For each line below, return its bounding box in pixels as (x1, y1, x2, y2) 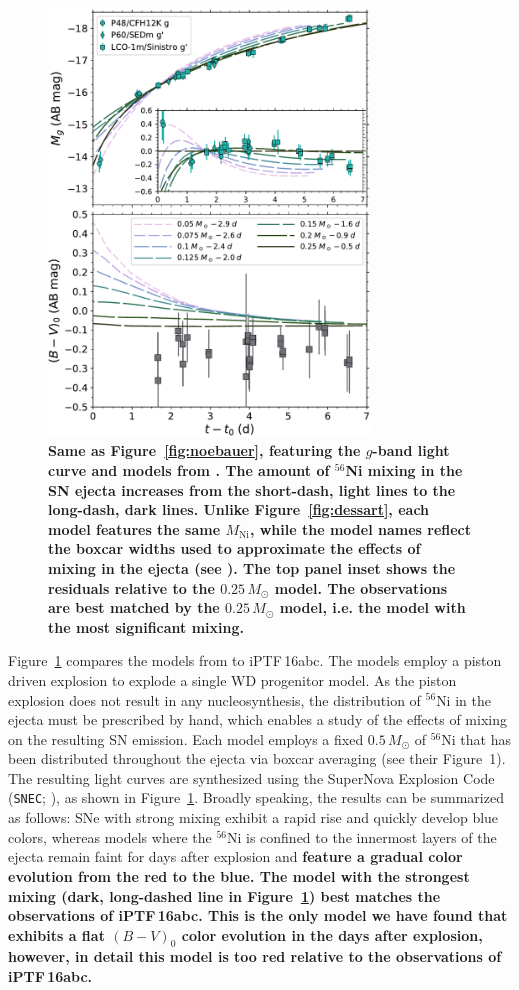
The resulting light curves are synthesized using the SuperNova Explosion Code (8, 767, 495, 788)
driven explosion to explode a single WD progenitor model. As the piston (8, 669, 457, 690)
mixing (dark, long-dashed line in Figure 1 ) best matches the (8, 885, 441, 906)
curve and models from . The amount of (48, 459, 330, 480)
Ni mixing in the (345, 459, 463, 480)
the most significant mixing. (48, 616, 245, 637)
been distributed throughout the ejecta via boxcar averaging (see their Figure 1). (8, 748, 506, 769)
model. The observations (274, 577, 448, 598)
